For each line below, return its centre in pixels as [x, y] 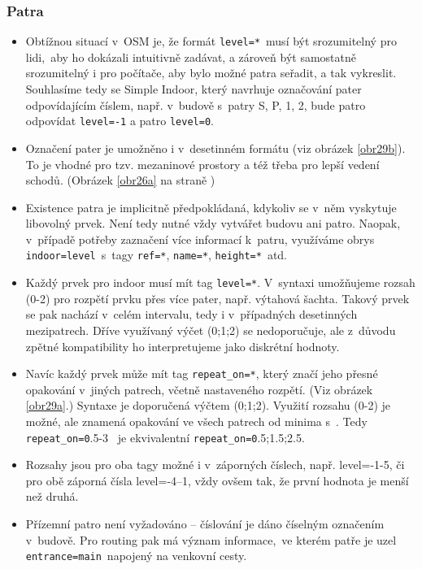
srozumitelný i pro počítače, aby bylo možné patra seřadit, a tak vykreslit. [211, 73]
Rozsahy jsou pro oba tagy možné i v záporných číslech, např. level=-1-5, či [215, 465]
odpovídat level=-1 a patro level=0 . [120, 121]
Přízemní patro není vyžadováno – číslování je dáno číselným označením [205, 524]
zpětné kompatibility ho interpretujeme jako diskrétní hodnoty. [183, 346]
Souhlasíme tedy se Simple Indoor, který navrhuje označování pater [194, 89]
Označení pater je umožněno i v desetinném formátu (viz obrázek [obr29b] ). [215, 148]
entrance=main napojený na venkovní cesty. [136, 556]
